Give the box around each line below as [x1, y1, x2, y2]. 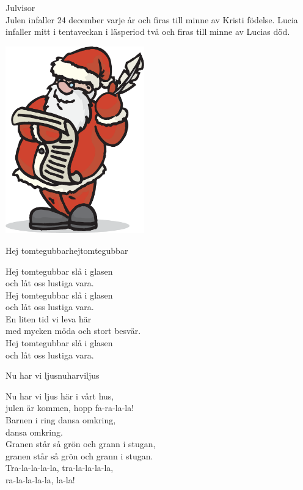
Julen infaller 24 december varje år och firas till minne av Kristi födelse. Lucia [5, 13, 298, 26]
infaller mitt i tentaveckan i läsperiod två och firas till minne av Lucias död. [5, 25, 290, 38]
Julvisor [5, 1, 35, 13]
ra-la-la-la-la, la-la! [5, 473, 75, 486]
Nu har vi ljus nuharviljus [5, 369, 100, 382]
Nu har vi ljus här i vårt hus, [5, 389, 114, 402]
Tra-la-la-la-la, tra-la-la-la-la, [5, 461, 114, 474]
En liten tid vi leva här [5, 312, 92, 325]
